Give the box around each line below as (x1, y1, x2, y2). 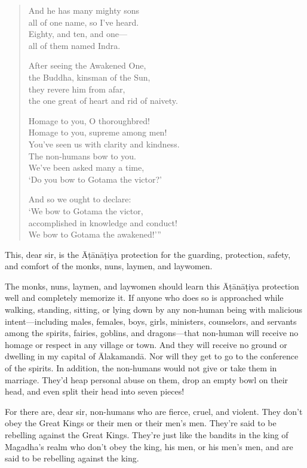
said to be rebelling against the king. (5, 452, 139, 464)
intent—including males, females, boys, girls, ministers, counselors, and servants (5, 315, 297, 327)
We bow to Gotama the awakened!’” (28, 228, 161, 241)
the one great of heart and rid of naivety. (28, 94, 178, 107)
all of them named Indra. (28, 39, 121, 51)
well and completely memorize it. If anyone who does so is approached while (5, 291, 284, 304)
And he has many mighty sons (28, 4, 140, 16)
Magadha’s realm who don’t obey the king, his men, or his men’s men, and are (5, 440, 293, 452)
